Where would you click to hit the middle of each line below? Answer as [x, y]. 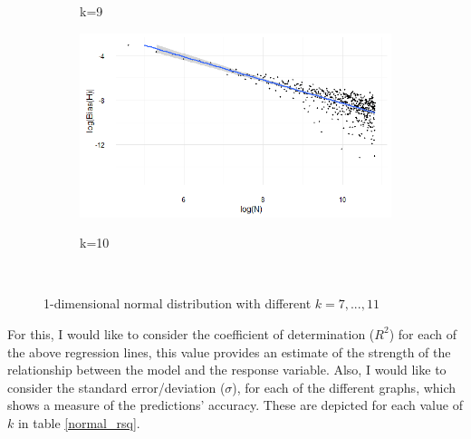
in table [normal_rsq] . [79, 422]
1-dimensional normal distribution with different [178, 303]
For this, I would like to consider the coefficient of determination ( [191, 333]
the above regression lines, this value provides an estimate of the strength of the [229, 351]
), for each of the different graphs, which [344, 387]
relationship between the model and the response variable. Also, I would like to [227, 370]
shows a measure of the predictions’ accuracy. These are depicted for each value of [235, 405]
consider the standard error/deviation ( [116, 387]
